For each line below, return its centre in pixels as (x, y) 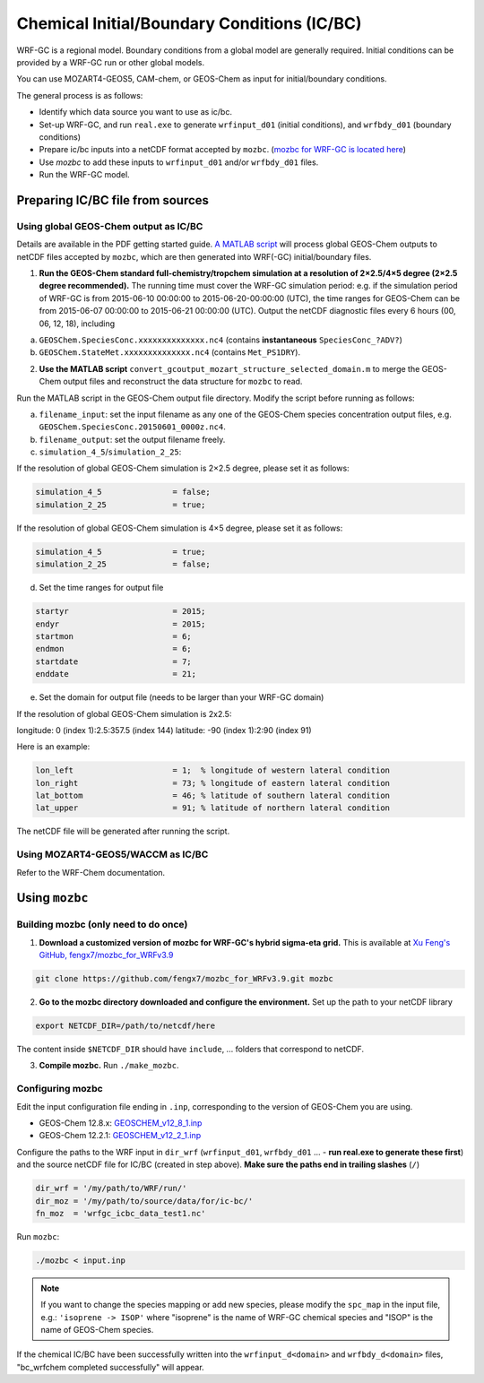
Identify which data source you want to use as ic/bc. (136, 112)
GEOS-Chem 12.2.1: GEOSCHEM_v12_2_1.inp (120, 1136)
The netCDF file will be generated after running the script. (123, 831)
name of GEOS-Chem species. (97, 1330)
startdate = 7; (113, 661)
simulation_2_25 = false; (123, 564)
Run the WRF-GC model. (84, 175)
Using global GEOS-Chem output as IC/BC (110, 226)
